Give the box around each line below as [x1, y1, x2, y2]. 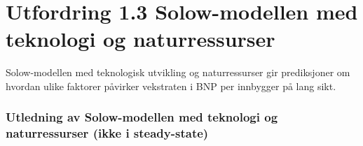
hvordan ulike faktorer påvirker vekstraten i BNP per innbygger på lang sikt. [6, 78, 336, 93]
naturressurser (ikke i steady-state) [6, 124, 209, 142]
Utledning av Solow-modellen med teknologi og [6, 108, 278, 126]
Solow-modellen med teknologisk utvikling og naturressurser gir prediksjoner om [6, 65, 350, 80]
